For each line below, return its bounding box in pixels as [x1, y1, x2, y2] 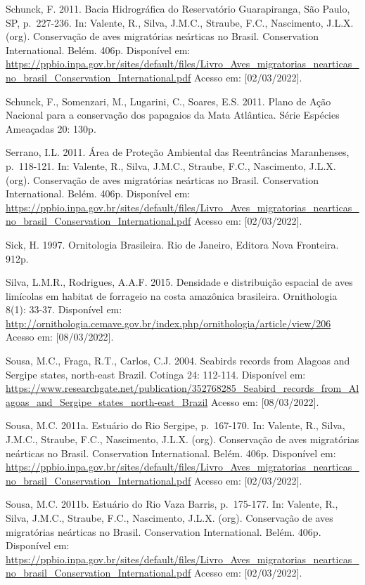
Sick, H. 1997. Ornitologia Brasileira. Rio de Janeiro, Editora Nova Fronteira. [6, 237, 339, 251]
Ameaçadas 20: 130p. [6, 121, 96, 136]
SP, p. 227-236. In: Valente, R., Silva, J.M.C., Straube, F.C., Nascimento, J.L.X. [6, 15, 354, 29]
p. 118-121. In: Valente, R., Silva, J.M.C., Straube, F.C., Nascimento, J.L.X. [6, 158, 336, 173]
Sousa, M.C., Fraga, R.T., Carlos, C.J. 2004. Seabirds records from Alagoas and [6, 353, 350, 368]
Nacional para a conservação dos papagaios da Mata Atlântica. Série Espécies [6, 107, 340, 122]
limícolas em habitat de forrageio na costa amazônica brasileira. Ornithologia [6, 288, 338, 303]
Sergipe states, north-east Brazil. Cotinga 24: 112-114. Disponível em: [6, 367, 306, 381]
